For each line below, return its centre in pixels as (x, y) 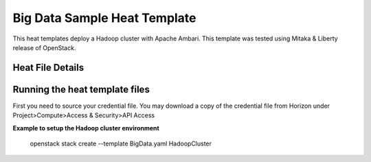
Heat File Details (48, 68)
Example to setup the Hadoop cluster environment (86, 128)
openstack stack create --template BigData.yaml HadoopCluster (121, 143)
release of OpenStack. (44, 47)
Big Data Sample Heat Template (104, 18)
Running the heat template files (81, 89)
